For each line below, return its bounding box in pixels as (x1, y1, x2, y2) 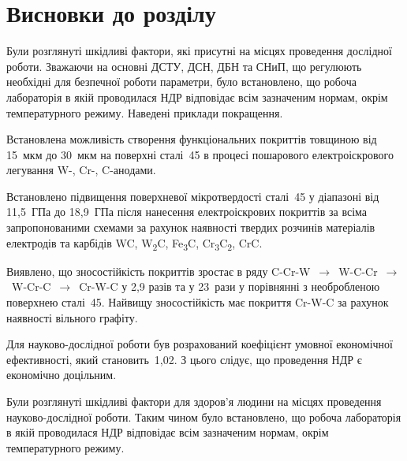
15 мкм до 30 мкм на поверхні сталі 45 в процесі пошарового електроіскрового (6, 146, 394, 162)
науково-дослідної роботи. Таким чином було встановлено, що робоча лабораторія (6, 408, 401, 425)
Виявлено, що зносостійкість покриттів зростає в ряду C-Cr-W (6, 262, 311, 279)
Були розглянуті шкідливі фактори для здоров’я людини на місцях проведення (6, 392, 382, 409)
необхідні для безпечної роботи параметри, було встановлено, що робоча (6, 73, 357, 90)
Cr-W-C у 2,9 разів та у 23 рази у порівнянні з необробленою (79, 278, 380, 295)
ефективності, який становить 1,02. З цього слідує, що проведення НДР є (6, 351, 362, 367)
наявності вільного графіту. (6, 309, 138, 325)
